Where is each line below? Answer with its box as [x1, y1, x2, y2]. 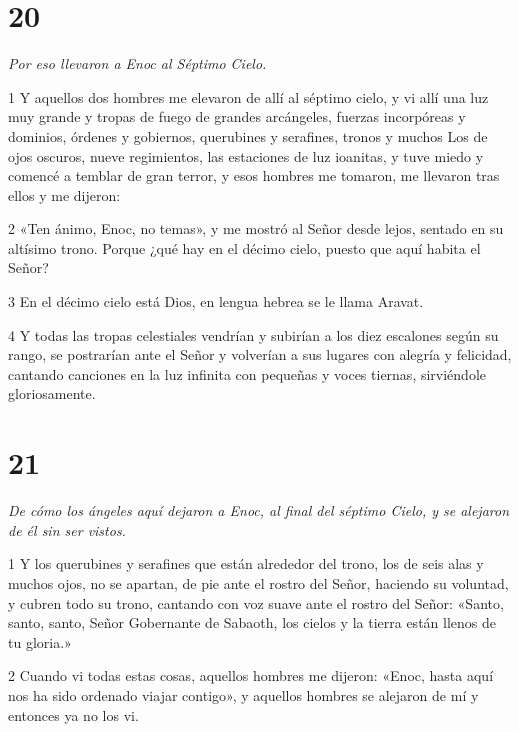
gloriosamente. [8, 383, 96, 404]
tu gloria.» [8, 631, 72, 652]
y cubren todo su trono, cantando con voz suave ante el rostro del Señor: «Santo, [8, 592, 504, 613]
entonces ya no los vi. [8, 704, 139, 725]
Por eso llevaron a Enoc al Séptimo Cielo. [8, 53, 267, 74]
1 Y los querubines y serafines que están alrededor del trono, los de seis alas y [8, 553, 484, 574]
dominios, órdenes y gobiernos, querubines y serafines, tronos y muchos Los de [8, 125, 488, 146]
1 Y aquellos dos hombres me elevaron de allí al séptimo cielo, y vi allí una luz [8, 86, 489, 107]
